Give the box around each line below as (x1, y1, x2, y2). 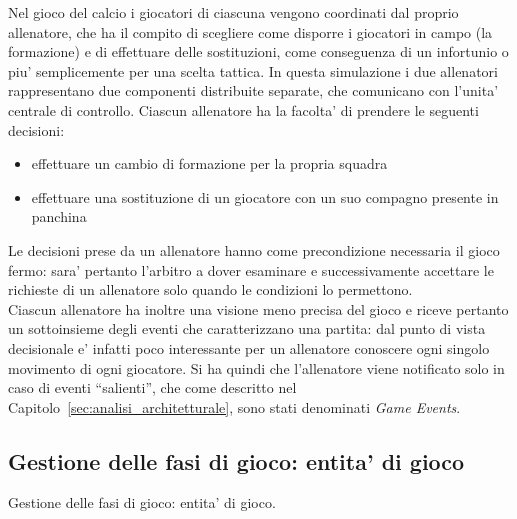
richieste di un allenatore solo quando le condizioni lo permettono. (8, 279, 413, 300)
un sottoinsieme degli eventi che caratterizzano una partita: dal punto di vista (8, 318, 486, 339)
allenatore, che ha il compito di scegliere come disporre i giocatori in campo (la (8, 21, 493, 42)
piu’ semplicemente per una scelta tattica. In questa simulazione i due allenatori (8, 60, 498, 81)
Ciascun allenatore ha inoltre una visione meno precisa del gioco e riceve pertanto (8, 298, 509, 319)
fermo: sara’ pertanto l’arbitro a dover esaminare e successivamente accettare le (8, 259, 494, 280)
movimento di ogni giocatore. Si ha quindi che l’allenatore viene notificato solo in (8, 357, 505, 378)
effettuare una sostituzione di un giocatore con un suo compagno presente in (31, 186, 499, 207)
